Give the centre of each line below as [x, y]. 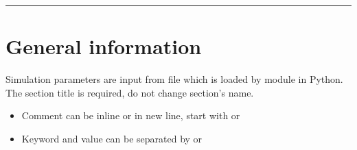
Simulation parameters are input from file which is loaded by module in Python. [174, 79]
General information [104, 46]
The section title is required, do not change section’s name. [130, 92]
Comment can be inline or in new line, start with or [131, 115]
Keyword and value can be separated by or [112, 138]
